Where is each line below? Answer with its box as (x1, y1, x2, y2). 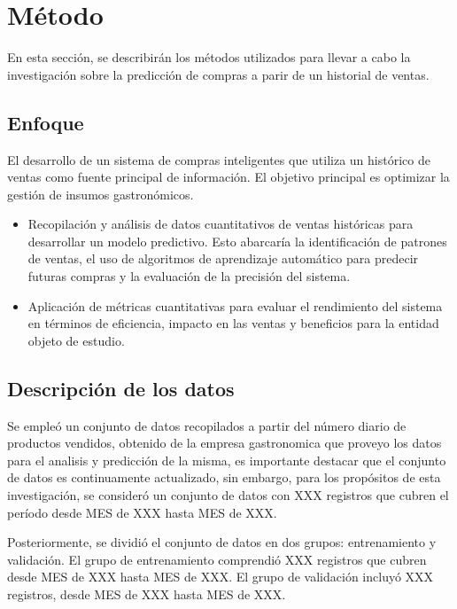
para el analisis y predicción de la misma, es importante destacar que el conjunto (7, 450, 446, 469)
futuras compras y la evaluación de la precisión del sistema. (27, 267, 351, 285)
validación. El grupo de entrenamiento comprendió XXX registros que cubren (7, 550, 427, 568)
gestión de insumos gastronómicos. (7, 184, 194, 203)
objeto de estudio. (27, 331, 125, 349)
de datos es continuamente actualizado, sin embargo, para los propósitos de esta (7, 468, 441, 487)
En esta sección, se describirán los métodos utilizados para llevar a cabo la (7, 48, 411, 66)
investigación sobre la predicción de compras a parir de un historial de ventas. (7, 65, 430, 83)
